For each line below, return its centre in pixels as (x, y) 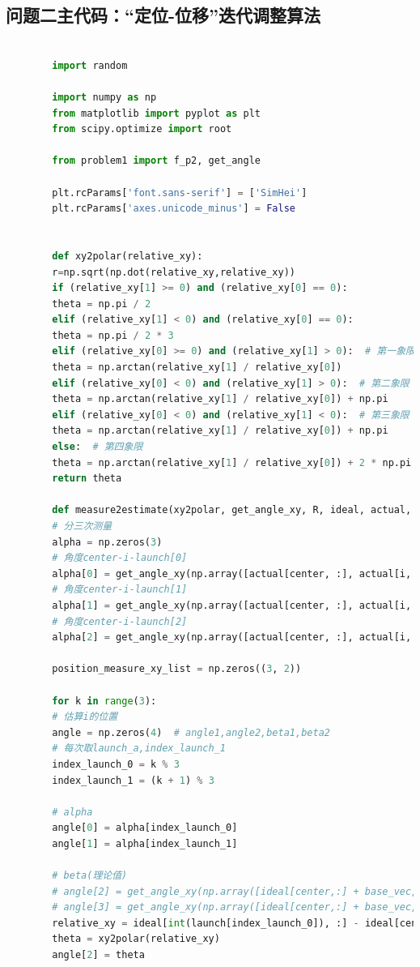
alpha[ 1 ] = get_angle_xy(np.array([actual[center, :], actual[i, (232, 605)
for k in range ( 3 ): (104, 701)
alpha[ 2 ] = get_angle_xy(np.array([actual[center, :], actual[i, (232, 638)
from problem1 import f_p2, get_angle (157, 161)
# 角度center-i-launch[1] (120, 590)
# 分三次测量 (82, 526)
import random (90, 65)
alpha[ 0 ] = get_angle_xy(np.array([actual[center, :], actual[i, (232, 573)
